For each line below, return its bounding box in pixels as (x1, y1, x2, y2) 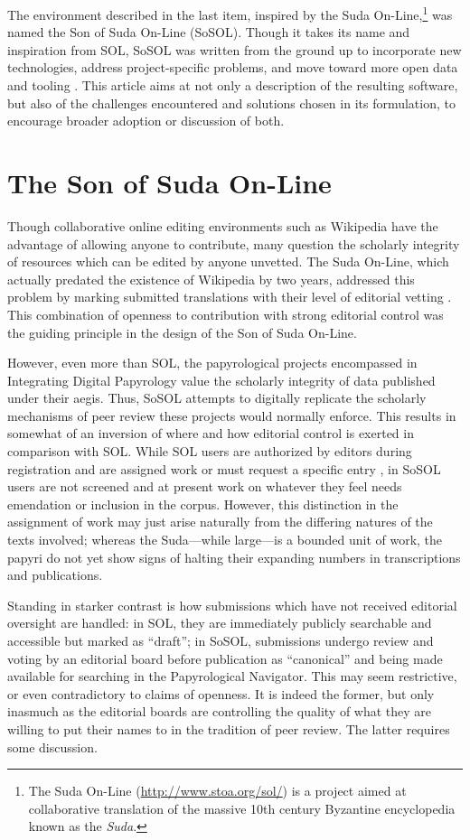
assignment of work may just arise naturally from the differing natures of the (7, 512, 433, 531)
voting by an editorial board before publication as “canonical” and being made (7, 649, 443, 667)
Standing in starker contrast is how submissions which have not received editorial (7, 595, 457, 614)
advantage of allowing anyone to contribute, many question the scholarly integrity (7, 234, 460, 253)
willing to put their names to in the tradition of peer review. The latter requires (7, 719, 450, 738)
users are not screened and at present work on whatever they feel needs (7, 477, 402, 496)
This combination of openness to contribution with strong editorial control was (7, 304, 444, 323)
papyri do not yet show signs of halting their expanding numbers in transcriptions (7, 547, 461, 566)
